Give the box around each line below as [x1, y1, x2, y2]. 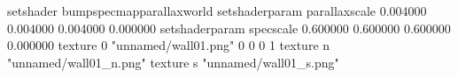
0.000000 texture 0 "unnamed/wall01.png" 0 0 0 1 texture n [7, 36, 330, 54]
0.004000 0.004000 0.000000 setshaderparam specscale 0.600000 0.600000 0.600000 [7, 18, 451, 37]
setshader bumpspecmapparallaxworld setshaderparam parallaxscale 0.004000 [7, 2, 427, 19]
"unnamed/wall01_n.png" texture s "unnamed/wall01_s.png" [7, 53, 339, 71]
